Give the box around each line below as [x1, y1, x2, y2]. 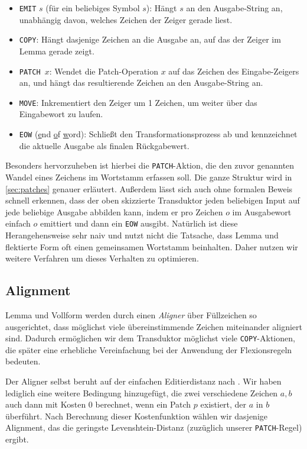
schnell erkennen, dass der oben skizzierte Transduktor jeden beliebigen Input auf [5, 194, 300, 206]
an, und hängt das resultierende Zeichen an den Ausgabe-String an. [19, 76, 263, 89]
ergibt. [5, 432, 29, 445]
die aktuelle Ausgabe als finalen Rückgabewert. [19, 139, 190, 151]
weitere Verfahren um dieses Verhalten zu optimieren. [5, 252, 199, 264]
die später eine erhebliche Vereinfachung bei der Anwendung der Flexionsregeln [5, 343, 292, 356]
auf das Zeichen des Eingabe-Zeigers [168, 64, 299, 77]
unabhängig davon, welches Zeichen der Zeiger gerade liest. [19, 13, 233, 25]
